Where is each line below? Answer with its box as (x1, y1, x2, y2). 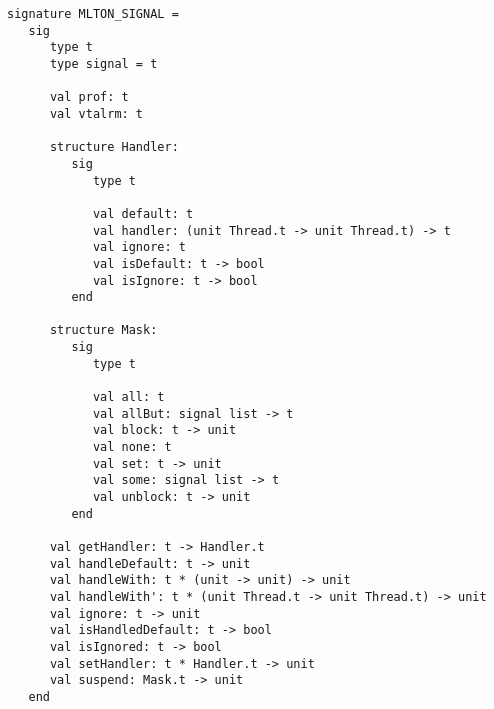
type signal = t (49, 56, 158, 71)
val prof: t (49, 90, 129, 105)
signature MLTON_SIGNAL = (7, 7, 179, 21)
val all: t (92, 390, 165, 405)
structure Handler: (49, 140, 179, 155)
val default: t (92, 206, 194, 221)
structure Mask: (49, 323, 158, 338)
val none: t (92, 440, 172, 455)
